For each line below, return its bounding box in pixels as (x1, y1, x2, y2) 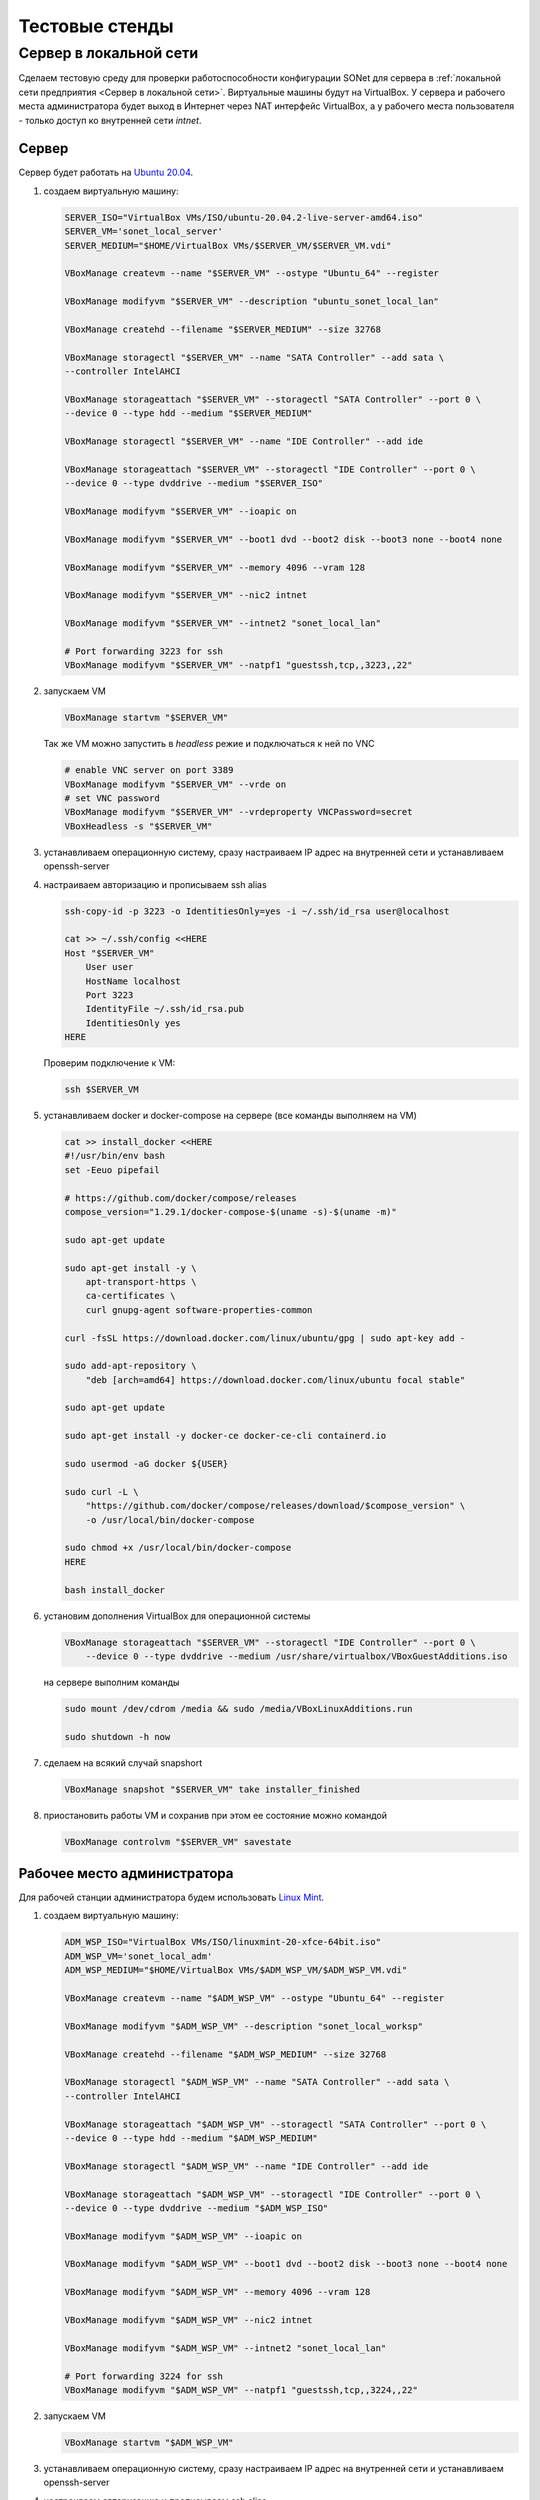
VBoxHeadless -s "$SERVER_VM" (64, 820, 213, 832)
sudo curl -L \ (64, 1486, 139, 1497)
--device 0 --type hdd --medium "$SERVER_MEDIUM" (64, 408, 313, 419)
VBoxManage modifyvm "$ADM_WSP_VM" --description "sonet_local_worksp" (64, 2020, 424, 2032)
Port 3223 (85, 989, 134, 1000)
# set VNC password (64, 793, 160, 804)
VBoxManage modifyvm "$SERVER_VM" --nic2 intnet (64, 590, 308, 601)
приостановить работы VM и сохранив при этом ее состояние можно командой (43, 1809, 387, 1821)
